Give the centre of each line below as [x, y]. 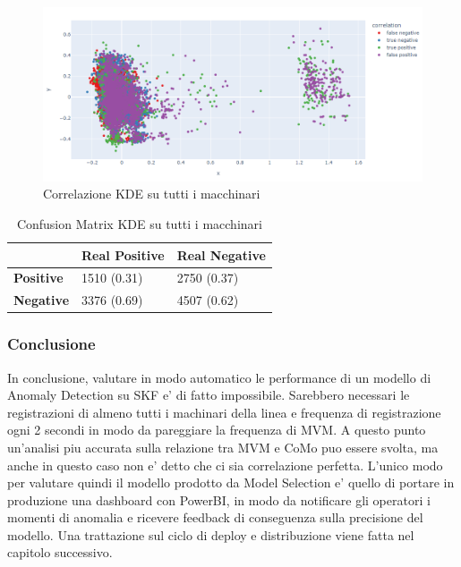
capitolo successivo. [60, 552]
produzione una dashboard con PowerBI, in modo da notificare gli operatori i [219, 499]
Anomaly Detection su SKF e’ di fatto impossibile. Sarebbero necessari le [209, 395]
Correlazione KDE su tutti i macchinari [152, 194]
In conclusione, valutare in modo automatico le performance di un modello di [219, 377]
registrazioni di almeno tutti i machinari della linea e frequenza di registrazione [224, 412]
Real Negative [221, 254]
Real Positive [123, 254]
